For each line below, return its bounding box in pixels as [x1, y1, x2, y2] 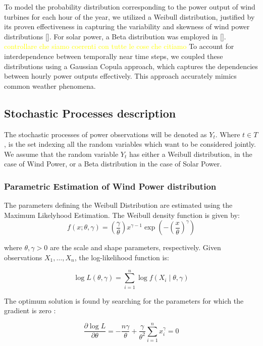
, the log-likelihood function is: [74, 252, 169, 262]
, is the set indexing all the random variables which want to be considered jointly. [4, 139, 256, 149]
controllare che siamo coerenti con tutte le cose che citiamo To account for [4, 41, 234, 51]
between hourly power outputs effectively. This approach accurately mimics [4, 71, 237, 81]
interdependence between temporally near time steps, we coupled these [4, 50, 223, 61]
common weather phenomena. [4, 80, 96, 91]
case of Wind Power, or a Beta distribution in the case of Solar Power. [4, 158, 222, 169]
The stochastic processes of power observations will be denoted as [4, 129, 207, 139]
